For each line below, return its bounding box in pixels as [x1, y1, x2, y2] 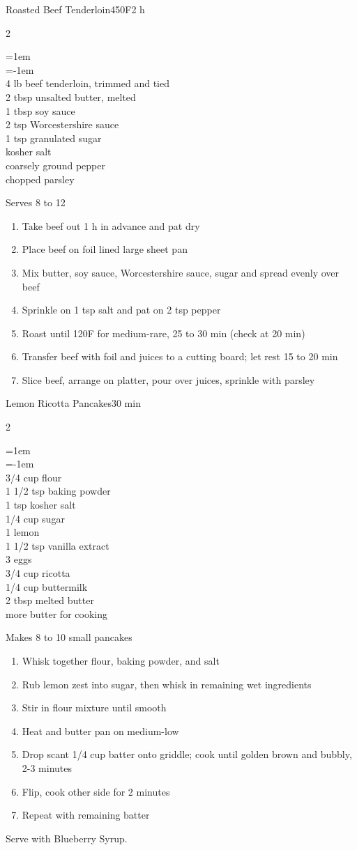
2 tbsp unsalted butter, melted [6, 89, 136, 104]
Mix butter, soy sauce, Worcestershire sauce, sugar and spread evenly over [22, 265, 340, 279]
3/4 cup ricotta [6, 566, 70, 580]
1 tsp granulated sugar [6, 130, 102, 145]
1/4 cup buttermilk [6, 579, 88, 594]
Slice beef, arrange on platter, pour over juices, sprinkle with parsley [22, 372, 315, 387]
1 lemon [6, 525, 40, 539]
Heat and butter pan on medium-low [22, 723, 179, 738]
